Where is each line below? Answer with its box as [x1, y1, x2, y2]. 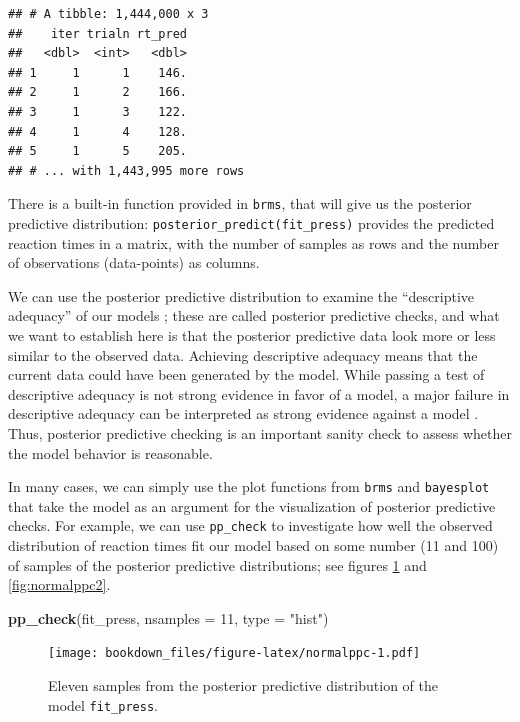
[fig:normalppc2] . [8, 574, 111, 595]
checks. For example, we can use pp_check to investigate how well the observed [8, 515, 493, 536]
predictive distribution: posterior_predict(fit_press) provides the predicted [8, 213, 495, 233]
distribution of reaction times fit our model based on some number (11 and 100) [8, 535, 499, 556]
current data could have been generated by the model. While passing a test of [8, 364, 485, 385]
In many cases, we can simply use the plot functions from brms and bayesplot [8, 476, 490, 497]
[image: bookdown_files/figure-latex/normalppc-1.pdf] [48, 646, 421, 661]
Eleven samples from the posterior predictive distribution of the [48, 675, 438, 696]
